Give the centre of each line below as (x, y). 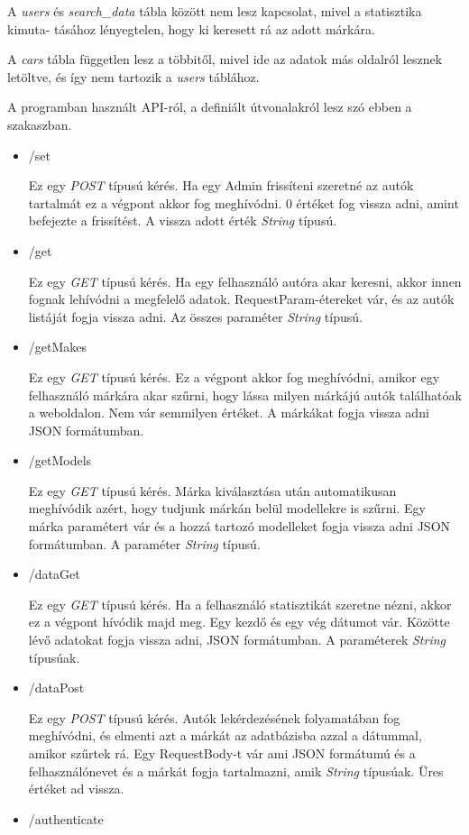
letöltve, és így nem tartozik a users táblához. (133, 76)
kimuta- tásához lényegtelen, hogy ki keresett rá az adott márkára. (191, 28)
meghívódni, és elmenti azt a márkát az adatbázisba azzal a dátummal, (225, 735)
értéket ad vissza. (76, 789)
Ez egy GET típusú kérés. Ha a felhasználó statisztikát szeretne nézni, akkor (240, 604)
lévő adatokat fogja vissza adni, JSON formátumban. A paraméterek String (237, 640)
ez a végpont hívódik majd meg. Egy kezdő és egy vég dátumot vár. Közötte (239, 622)
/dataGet (54, 574)
